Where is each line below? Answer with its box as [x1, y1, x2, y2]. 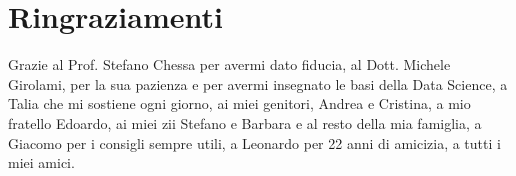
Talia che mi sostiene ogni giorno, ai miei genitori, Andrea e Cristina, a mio [8, 93, 471, 114]
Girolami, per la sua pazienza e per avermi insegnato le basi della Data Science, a [8, 73, 508, 94]
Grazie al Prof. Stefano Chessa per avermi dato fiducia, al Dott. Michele [8, 54, 451, 75]
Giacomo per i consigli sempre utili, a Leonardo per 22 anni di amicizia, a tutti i [8, 132, 501, 153]
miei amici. [8, 152, 75, 173]
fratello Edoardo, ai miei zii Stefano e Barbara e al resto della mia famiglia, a [8, 112, 482, 133]
